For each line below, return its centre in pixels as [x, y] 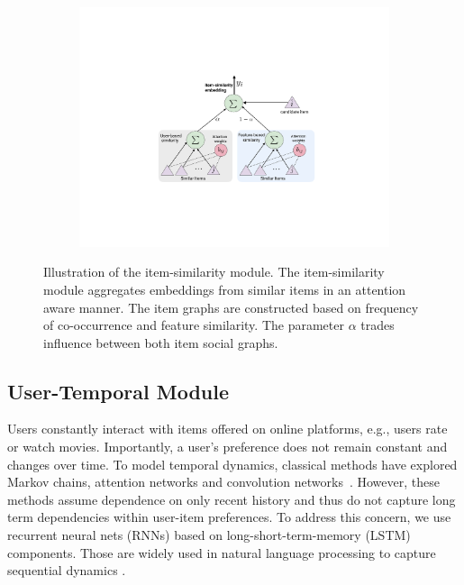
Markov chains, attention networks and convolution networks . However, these [223, 482]
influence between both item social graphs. [161, 342]
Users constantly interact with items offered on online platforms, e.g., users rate [227, 429]
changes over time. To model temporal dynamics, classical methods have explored [232, 464]
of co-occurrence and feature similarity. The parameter [194, 325]
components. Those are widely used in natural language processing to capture [222, 552]
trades [378, 325]
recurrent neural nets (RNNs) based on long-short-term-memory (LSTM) [209, 535]
